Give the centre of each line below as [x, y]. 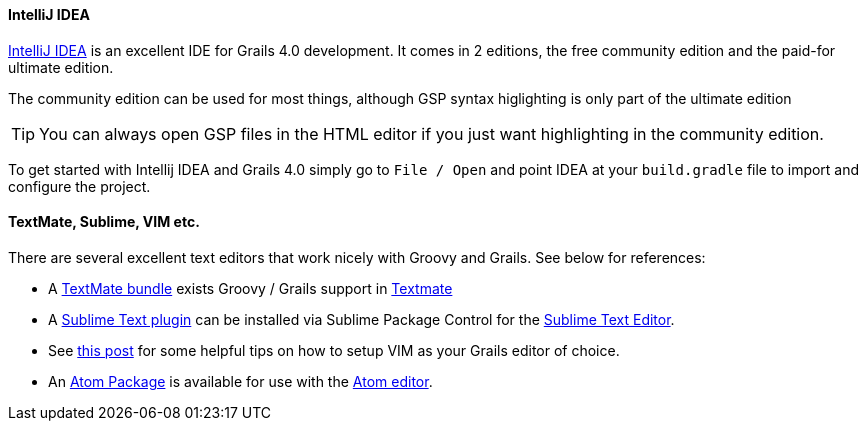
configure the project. [79, 186]
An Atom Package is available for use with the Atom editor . [240, 381]
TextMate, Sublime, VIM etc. [104, 222]
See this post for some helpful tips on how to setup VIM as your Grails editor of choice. [334, 350]
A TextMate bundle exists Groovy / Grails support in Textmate [250, 288]
